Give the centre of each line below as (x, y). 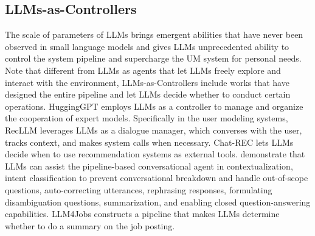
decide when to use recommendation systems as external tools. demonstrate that (155, 154)
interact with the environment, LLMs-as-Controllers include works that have (147, 82)
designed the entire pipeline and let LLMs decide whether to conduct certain (148, 94)
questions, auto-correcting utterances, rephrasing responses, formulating (139, 189)
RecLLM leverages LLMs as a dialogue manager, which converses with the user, (154, 130)
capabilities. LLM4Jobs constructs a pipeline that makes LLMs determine (142, 214)
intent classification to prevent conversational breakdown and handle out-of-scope (157, 178)
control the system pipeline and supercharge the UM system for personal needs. (153, 58)
